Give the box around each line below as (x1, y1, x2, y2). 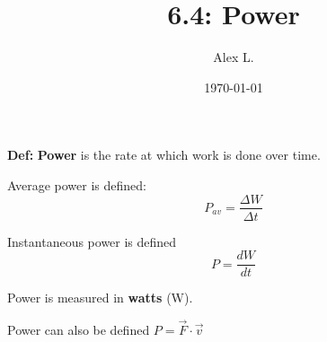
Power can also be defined (7, 320, 150, 339)
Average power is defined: (7, 175, 146, 194)
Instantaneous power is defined (7, 232, 177, 250)
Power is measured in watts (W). (7, 288, 193, 307)
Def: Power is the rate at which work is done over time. (7, 145, 321, 164)
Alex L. (213, 48, 254, 66)
